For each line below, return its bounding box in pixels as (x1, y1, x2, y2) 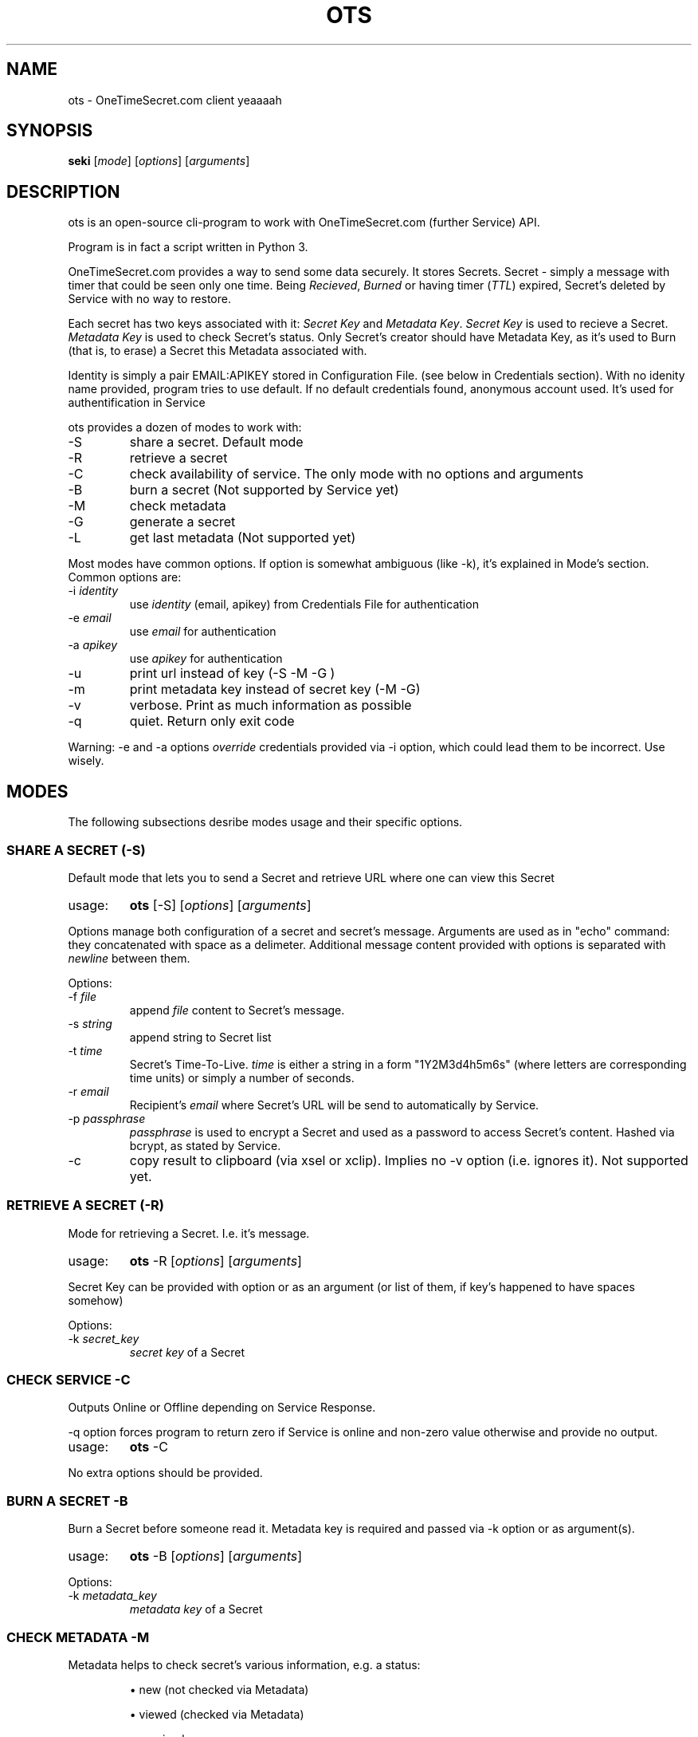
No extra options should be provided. (68, 1466, 263, 1480)
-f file (68, 989, 97, 1003)
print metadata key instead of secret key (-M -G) (129, 681, 421, 698)
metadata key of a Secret (129, 1602, 263, 1617)
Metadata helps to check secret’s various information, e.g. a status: (68, 1657, 421, 1672)
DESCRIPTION (6, 181, 120, 202)
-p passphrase (68, 1111, 146, 1125)
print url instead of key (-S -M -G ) (129, 665, 335, 682)
